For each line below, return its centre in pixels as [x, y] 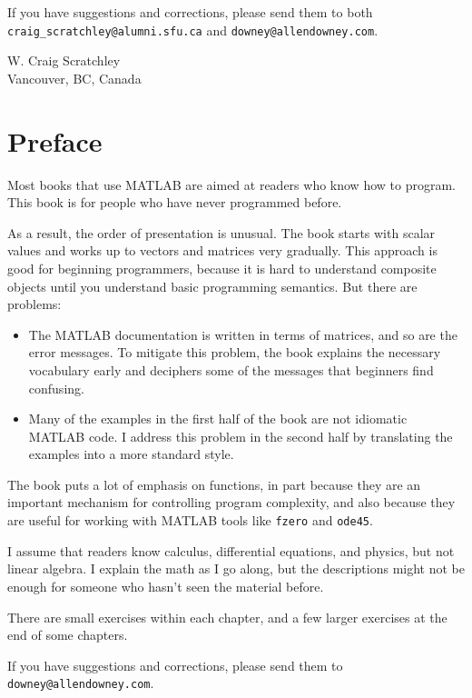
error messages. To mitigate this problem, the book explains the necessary [235, 352]
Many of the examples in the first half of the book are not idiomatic [218, 419]
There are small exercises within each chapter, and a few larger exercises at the [227, 617]
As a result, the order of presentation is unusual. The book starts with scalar [221, 232]
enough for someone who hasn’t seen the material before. [166, 586]
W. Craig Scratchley [64, 60]
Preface [55, 140]
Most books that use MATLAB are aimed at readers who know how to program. [231, 184]
